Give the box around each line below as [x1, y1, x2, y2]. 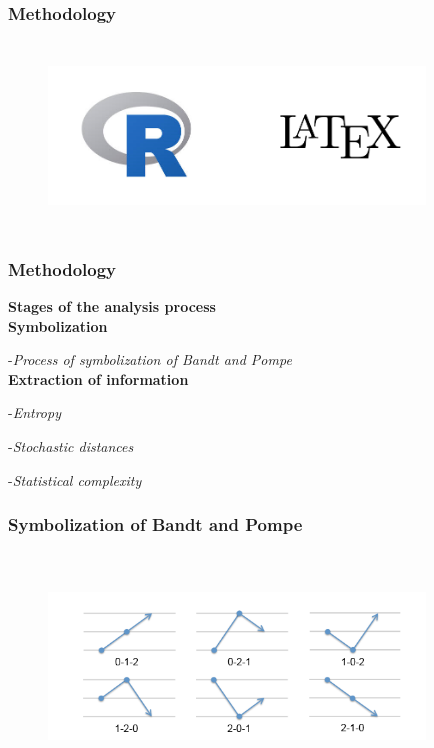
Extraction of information [8, 368, 189, 389]
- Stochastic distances [8, 435, 134, 456]
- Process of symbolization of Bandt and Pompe [8, 349, 292, 370]
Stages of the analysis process [8, 296, 216, 316]
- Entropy [8, 402, 61, 423]
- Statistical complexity [8, 469, 142, 490]
